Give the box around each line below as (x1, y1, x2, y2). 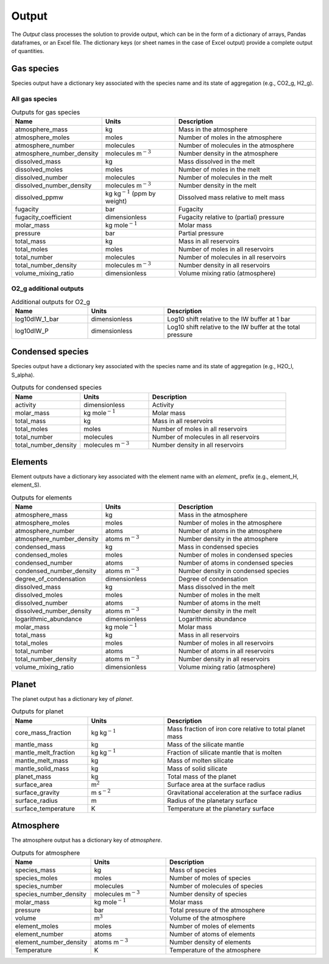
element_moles (15, 922, 59, 930)
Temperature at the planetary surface (167, 804, 275, 813)
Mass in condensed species (178, 543, 259, 551)
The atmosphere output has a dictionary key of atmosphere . (11, 836, 163, 844)
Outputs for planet (11, 707, 64, 716)
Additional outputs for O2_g (11, 297, 91, 306)
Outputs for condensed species (11, 383, 102, 392)
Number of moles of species (169, 874, 251, 882)
